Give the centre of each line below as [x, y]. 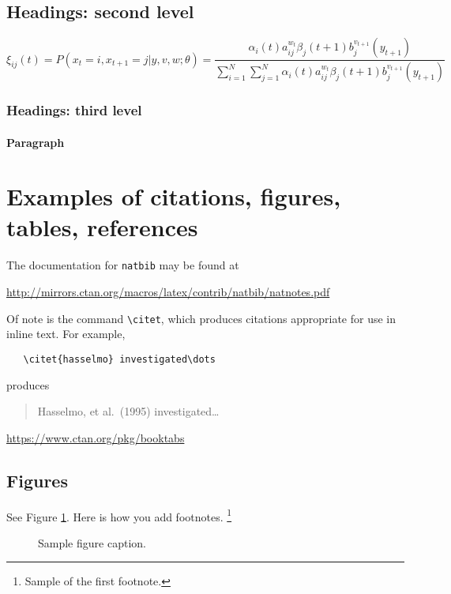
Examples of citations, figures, [174, 196]
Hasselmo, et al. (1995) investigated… [128, 411]
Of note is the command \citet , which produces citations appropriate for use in [201, 318]
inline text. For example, [66, 334]
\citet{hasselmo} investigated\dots [119, 359]
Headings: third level [74, 110]
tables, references [102, 227]
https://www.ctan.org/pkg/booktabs [96, 437]
